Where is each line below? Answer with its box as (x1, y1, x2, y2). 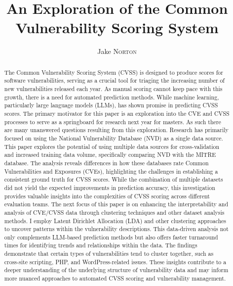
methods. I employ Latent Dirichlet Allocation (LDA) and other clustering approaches (4, 216, 227, 225)
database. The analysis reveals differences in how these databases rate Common (4, 158, 209, 167)
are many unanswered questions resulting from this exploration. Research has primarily (4, 126, 229, 134)
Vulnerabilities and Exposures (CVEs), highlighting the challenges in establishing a (4, 167, 218, 175)
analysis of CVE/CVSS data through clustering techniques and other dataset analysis (4, 208, 225, 216)
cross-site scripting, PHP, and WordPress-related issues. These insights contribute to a (4, 257, 227, 266)
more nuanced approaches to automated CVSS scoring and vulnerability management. (4, 274, 226, 283)
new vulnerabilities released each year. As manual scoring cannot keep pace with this (4, 85, 223, 93)
